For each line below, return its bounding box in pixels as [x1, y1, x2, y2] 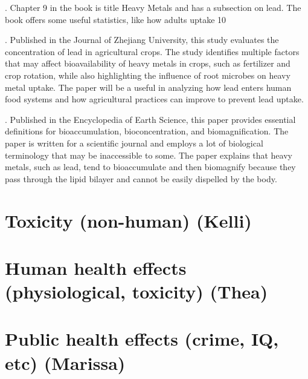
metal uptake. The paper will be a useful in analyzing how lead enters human [5, 81, 292, 93]
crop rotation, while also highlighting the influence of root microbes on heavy [5, 68, 290, 81]
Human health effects [5, 255, 187, 280]
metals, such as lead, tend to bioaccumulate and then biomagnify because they [5, 160, 296, 173]
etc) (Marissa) [5, 350, 126, 375]
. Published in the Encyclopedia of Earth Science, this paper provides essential [5, 113, 296, 125]
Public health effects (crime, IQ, [5, 326, 279, 351]
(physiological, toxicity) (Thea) [5, 279, 268, 304]
